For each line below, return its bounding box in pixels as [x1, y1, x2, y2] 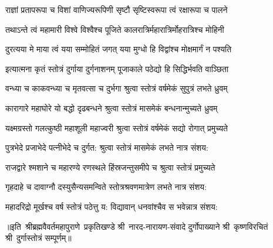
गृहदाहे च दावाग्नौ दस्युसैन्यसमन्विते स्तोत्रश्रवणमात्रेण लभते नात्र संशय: [5, 181, 207, 193]
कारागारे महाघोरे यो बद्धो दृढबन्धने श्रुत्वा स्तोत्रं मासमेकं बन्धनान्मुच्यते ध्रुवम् [5, 101, 218, 114]
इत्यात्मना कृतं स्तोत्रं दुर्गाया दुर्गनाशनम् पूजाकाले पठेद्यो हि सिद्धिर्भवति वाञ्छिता [5, 62, 229, 74]
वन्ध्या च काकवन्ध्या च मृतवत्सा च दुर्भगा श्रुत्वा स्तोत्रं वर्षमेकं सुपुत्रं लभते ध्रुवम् [5, 82, 228, 94]
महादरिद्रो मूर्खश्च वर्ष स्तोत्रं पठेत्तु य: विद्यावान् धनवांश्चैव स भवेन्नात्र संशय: [5, 200, 218, 212]
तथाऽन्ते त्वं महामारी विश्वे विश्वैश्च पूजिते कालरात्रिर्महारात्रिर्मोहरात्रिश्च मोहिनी [5, 23, 224, 35]
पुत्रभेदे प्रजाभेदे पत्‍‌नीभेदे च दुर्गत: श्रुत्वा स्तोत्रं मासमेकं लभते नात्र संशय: [5, 141, 208, 154]
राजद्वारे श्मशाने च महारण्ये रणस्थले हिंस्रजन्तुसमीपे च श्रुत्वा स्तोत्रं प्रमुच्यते [5, 161, 215, 173]
